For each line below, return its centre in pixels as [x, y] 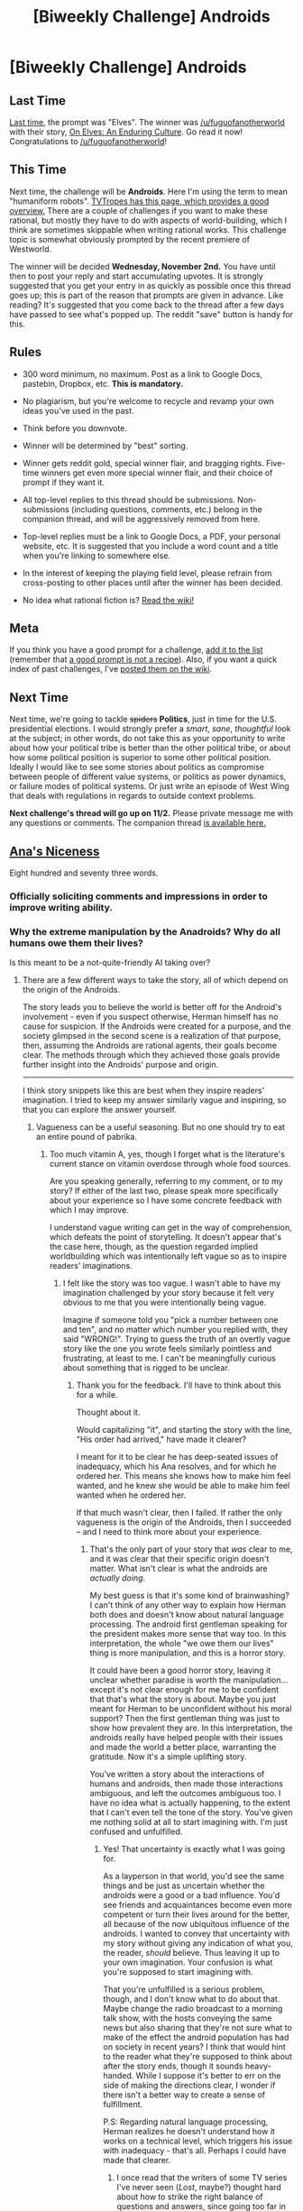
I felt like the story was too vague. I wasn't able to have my [172, 1283]
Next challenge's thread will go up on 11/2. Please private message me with [151, 813]
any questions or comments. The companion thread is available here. [138, 823]
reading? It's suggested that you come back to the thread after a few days [147, 305]
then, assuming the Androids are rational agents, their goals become [150, 1046]
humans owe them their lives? [77, 942]
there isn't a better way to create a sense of [184, 2095]
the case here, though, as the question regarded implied [154, 1247]
